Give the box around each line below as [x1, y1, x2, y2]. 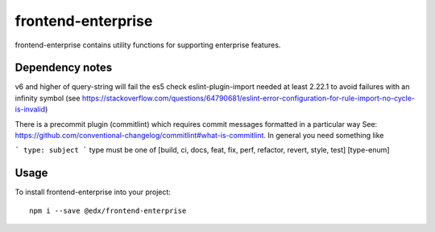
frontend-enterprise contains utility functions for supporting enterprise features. [14, 40, 281, 50]
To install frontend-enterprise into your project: [14, 187, 171, 197]
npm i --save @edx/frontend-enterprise [29, 206, 187, 215]
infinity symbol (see [14, 93, 81, 103]
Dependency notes [14, 61, 113, 75]
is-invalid [14, 104, 46, 114]
